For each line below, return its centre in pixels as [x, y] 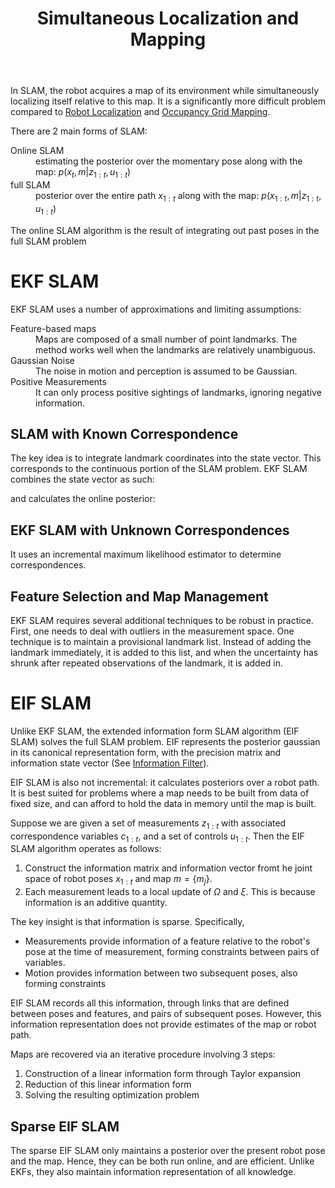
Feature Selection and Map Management [139, 596]
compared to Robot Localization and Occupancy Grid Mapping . [140, 112]
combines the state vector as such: [82, 479]
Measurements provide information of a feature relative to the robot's [167, 941]
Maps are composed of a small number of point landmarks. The [166, 339]
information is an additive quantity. [96, 903]
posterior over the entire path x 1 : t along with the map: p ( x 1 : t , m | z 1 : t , [178, 196]
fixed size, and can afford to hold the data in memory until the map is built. [163, 803]
